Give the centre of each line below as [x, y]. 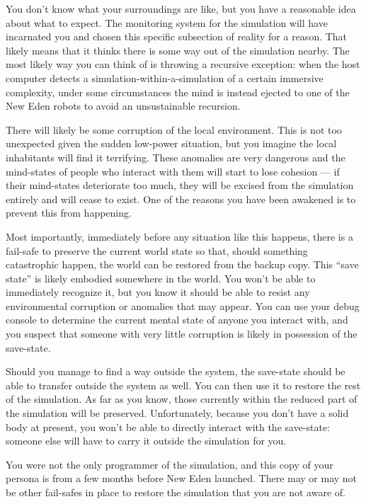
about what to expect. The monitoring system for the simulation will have [167, 22]
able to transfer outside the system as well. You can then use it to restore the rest [183, 385]
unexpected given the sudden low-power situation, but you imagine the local [171, 143]
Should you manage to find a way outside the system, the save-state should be [176, 371]
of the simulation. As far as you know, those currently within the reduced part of [182, 399]
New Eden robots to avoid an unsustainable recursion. [123, 106]
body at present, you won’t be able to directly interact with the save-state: [168, 426]
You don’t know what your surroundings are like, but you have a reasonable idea [181, 8]
